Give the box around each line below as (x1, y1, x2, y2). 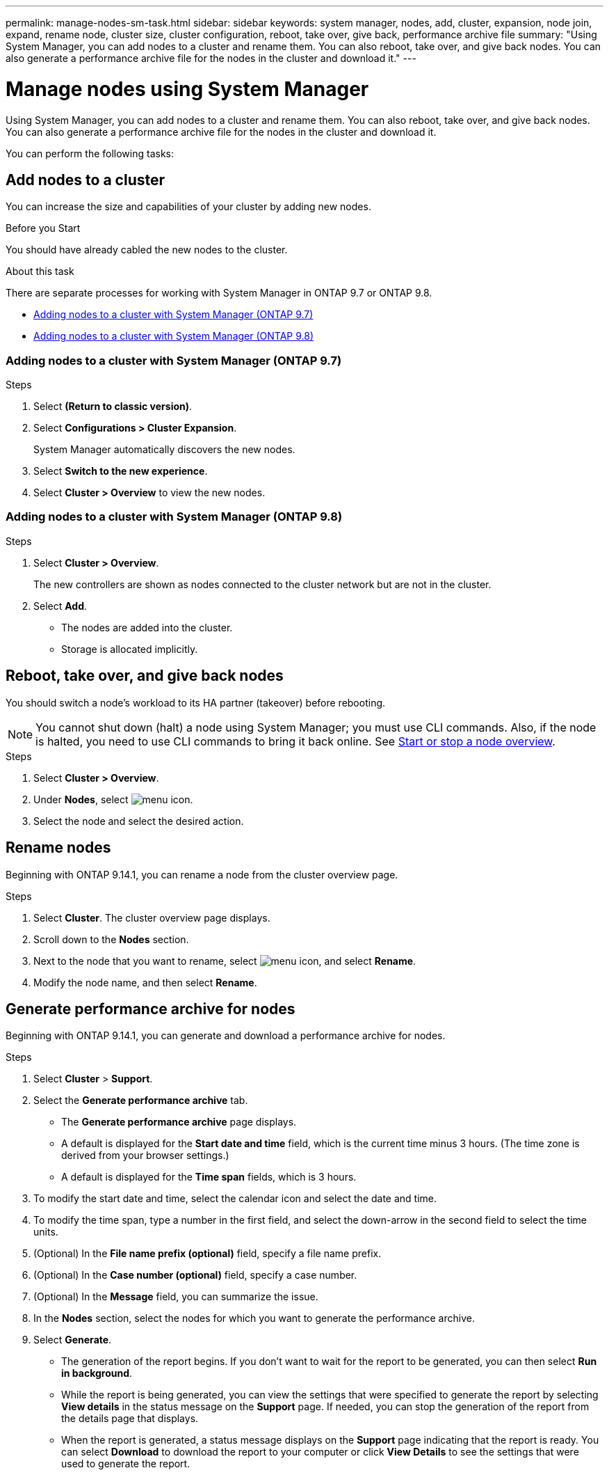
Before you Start (6, 222, 81, 235)
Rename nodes (6, 839, 111, 857)
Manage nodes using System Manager (6, 77, 369, 101)
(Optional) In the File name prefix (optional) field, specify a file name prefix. (33, 1247, 382, 1260)
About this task (6, 265, 74, 278)
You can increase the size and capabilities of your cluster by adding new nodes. (6, 200, 371, 213)
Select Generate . (33, 1334, 112, 1346)
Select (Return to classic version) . (33, 400, 193, 413)
